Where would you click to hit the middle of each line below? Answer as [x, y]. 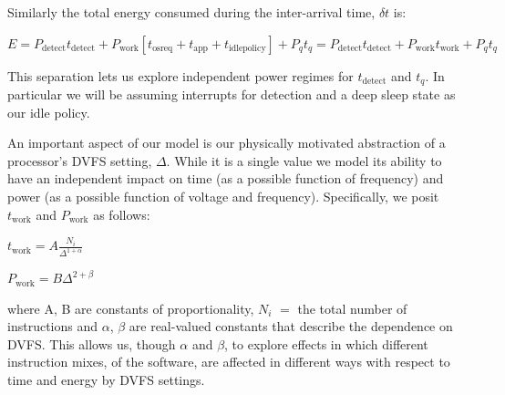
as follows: [122, 214]
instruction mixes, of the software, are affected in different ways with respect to [229, 362]
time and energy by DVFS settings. [106, 380]
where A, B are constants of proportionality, [131, 308]
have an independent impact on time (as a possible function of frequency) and [226, 178]
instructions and [52, 326]
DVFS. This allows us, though [92, 343]
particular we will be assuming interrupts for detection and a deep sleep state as [232, 94]
